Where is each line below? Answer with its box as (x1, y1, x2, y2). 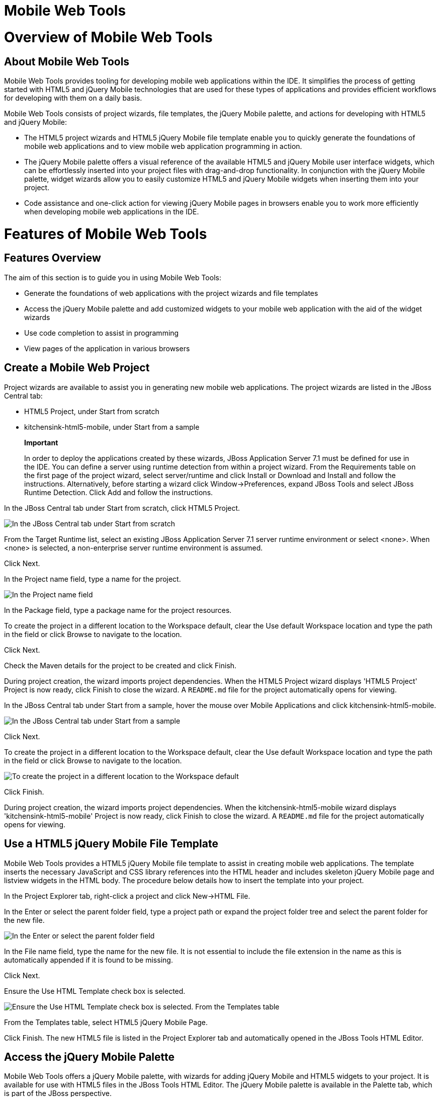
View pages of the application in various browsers (24, 344, 190, 353)
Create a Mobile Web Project (4, 361, 150, 374)
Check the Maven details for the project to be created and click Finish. (4, 661, 237, 670)
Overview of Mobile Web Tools (4, 28, 213, 46)
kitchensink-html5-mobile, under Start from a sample (24, 422, 200, 431)
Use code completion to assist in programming (24, 328, 179, 337)
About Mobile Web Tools (4, 55, 130, 68)
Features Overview (4, 252, 101, 265)
